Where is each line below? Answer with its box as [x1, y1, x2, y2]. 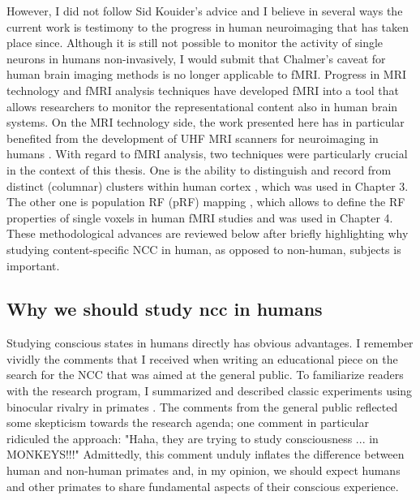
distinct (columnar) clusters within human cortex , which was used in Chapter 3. [6, 177, 409, 194]
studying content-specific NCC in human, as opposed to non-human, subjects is [6, 240, 401, 257]
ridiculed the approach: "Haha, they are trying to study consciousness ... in [6, 429, 379, 446]
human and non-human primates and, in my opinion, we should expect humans [6, 462, 401, 479]
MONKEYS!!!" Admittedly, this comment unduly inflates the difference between [6, 446, 405, 463]
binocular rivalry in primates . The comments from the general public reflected [6, 398, 398, 415]
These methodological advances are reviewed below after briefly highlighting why [6, 225, 409, 242]
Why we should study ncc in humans [6, 296, 323, 321]
